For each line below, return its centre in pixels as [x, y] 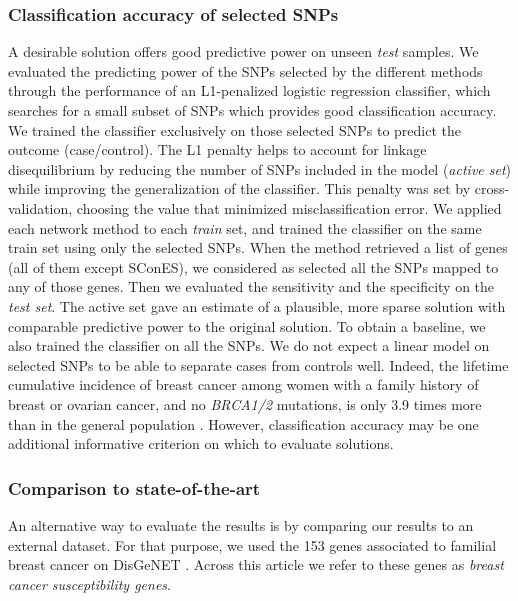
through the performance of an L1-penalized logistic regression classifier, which [249, 90]
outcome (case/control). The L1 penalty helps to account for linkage [217, 149]
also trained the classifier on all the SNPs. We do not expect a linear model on [249, 345]
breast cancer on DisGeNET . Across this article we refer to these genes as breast [256, 564]
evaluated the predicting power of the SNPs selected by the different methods [245, 70]
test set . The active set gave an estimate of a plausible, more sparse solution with [257, 305]
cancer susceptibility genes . [89, 583]
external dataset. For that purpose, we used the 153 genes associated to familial [252, 544]
